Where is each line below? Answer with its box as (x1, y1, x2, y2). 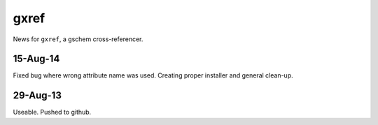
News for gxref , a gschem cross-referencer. (13, 35, 143, 43)
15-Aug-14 (13, 53, 60, 65)
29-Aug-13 (13, 89, 62, 101)
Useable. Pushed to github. (13, 108, 92, 117)
